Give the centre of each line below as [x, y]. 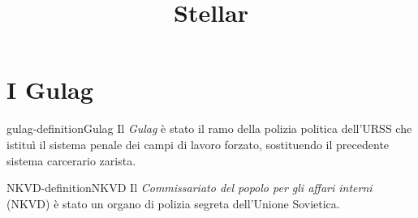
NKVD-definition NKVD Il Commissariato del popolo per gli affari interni [190, 188]
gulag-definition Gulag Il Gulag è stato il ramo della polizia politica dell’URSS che [209, 128]
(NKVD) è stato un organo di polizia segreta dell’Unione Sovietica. [173, 203]
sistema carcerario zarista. [71, 160]
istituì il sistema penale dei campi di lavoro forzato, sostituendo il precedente [198, 144]
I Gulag [50, 90]
